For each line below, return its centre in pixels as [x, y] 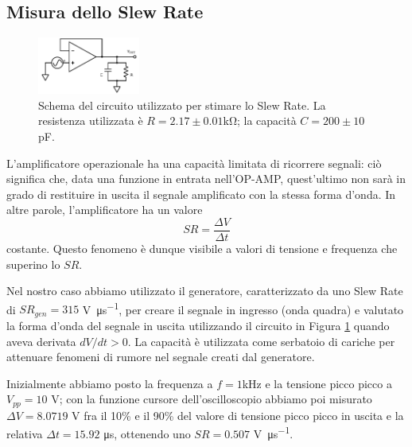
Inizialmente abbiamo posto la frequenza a [110, 383]
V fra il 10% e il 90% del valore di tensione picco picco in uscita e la [238, 415]
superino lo [33, 264]
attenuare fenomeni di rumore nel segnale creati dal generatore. [161, 357]
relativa [25, 434]
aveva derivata [41, 341]
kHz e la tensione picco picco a [317, 383]
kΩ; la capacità [260, 120]
